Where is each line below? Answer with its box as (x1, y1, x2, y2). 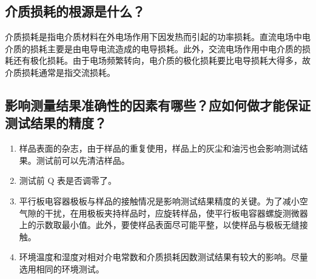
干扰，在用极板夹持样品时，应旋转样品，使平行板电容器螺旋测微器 (44, 206, 308, 219)
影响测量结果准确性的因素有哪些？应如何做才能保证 (5, 95, 311, 114)
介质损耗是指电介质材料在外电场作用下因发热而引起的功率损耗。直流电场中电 (5, 30, 311, 43)
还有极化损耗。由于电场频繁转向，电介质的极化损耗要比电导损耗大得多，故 (13, 54, 311, 67)
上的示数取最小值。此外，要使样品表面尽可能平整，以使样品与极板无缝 (19, 218, 300, 231)
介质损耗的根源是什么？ (5, 2, 145, 21)
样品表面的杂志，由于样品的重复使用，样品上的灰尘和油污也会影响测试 (19, 142, 300, 155)
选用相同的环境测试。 (19, 262, 104, 275)
